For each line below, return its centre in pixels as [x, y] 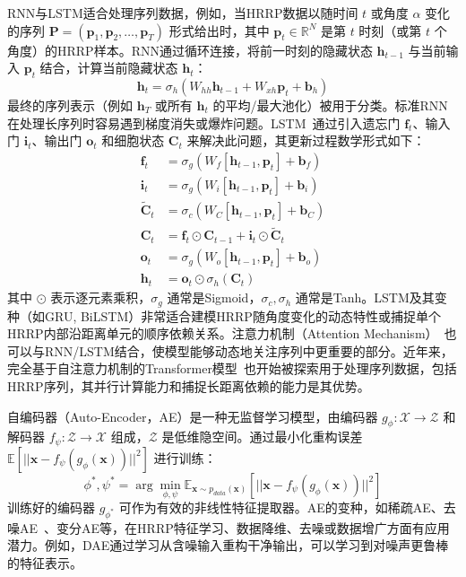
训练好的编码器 [51, 507]
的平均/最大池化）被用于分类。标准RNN [330, 105]
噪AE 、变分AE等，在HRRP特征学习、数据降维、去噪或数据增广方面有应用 [229, 527]
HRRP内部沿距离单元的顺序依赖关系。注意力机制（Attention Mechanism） [223, 333]
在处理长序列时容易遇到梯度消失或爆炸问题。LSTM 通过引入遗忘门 [204, 122]
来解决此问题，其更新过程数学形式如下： [306, 140]
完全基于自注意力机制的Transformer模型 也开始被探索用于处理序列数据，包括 [232, 368]
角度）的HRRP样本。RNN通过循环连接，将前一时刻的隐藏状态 [190, 50]
